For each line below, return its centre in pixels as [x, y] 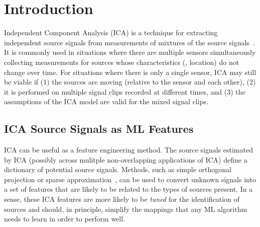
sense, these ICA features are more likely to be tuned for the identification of [122, 199]
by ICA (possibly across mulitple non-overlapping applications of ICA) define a [126, 159]
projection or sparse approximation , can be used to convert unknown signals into [130, 179]
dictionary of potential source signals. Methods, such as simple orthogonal [118, 169]
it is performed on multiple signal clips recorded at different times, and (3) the [125, 91]
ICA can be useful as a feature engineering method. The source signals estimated [128, 150]
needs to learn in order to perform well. [64, 219]
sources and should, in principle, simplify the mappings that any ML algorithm [126, 209]
